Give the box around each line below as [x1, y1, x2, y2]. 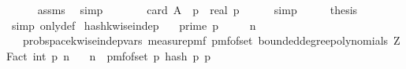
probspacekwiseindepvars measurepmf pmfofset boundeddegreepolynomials [22, 32, 389, 49]
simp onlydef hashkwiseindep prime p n [11, 16, 256, 33]
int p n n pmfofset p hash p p [32, 47, 211, 64]
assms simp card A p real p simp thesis [37, 2, 358, 17]
